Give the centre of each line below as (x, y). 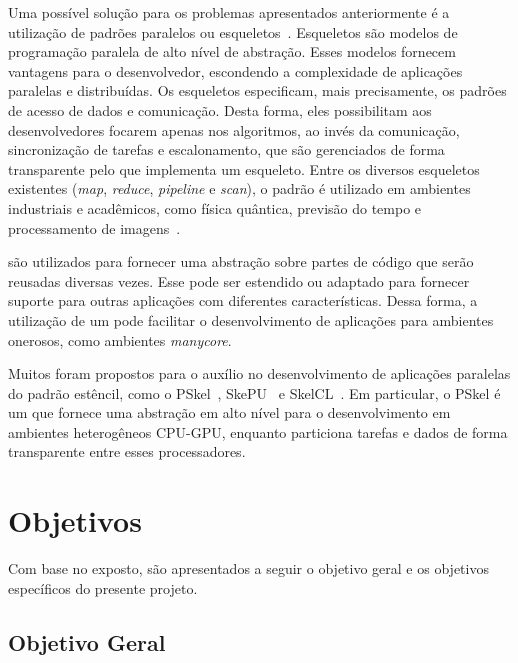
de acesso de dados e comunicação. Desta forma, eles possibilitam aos (220, 109)
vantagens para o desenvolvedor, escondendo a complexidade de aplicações (235, 70)
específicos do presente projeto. (103, 587)
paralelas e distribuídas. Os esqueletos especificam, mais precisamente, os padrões (257, 90)
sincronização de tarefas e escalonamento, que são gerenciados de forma (226, 149)
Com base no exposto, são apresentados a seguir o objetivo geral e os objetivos (248, 568)
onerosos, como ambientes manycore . (120, 339)
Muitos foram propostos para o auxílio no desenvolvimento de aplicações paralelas (259, 373)
